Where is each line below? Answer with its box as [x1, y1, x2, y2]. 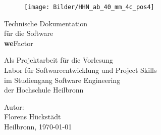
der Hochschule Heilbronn [4, 84, 84, 95]
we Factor [4, 37, 33, 48]
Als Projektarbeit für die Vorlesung [4, 55, 113, 65]
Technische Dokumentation [4, 18, 88, 28]
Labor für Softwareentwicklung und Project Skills [4, 65, 157, 75]
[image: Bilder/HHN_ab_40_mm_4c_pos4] [24, 4, 154, 11]
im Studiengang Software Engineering [4, 74, 121, 85]
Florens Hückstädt [4, 111, 61, 122]
